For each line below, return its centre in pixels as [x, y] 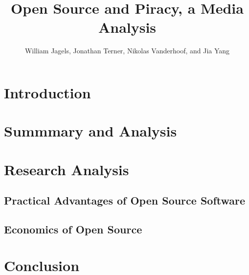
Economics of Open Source [73, 229]
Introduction [47, 92]
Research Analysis [67, 169]
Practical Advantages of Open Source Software [125, 200]
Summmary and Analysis [91, 131]
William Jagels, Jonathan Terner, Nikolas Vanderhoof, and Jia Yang [127, 51]
